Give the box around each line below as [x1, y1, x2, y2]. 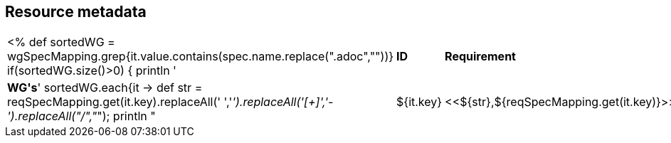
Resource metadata [5, 3, 147, 21]
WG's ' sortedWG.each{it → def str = [7, 80, 203, 95]
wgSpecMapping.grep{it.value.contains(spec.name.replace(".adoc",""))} [7, 49, 394, 64]
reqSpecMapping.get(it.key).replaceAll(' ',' [7, 95, 233, 110]
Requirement [445, 49, 516, 64]
